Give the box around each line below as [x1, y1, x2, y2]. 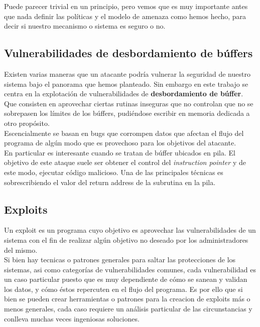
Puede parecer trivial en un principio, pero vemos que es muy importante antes [4, 1, 248, 11]
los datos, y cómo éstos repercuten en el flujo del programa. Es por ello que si [4, 283, 243, 294]
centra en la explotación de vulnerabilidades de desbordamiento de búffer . [4, 88, 243, 99]
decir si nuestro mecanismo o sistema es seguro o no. [4, 21, 166, 31]
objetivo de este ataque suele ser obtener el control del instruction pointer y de [4, 157, 246, 168]
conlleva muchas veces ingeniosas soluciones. [4, 313, 140, 323]
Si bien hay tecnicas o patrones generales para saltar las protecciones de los [4, 254, 236, 265]
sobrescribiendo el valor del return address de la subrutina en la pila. [4, 177, 216, 187]
